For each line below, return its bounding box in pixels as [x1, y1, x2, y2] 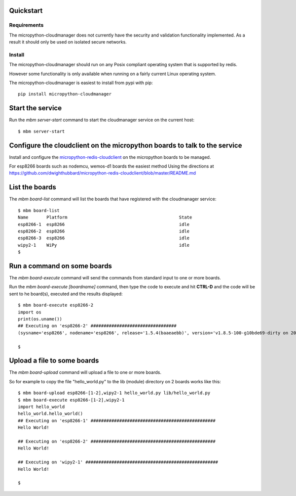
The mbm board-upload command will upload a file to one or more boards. [9, 369, 161, 375]
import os [18, 309, 41, 315]
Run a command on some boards [9, 262, 112, 270]
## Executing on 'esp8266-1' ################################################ [18, 418, 216, 423]
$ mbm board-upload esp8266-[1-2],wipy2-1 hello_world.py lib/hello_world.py [18, 390, 211, 396]
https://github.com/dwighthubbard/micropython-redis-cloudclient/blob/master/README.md [9, 170, 196, 176]
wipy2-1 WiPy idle [18, 242, 190, 248]
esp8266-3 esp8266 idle [18, 235, 190, 241]
